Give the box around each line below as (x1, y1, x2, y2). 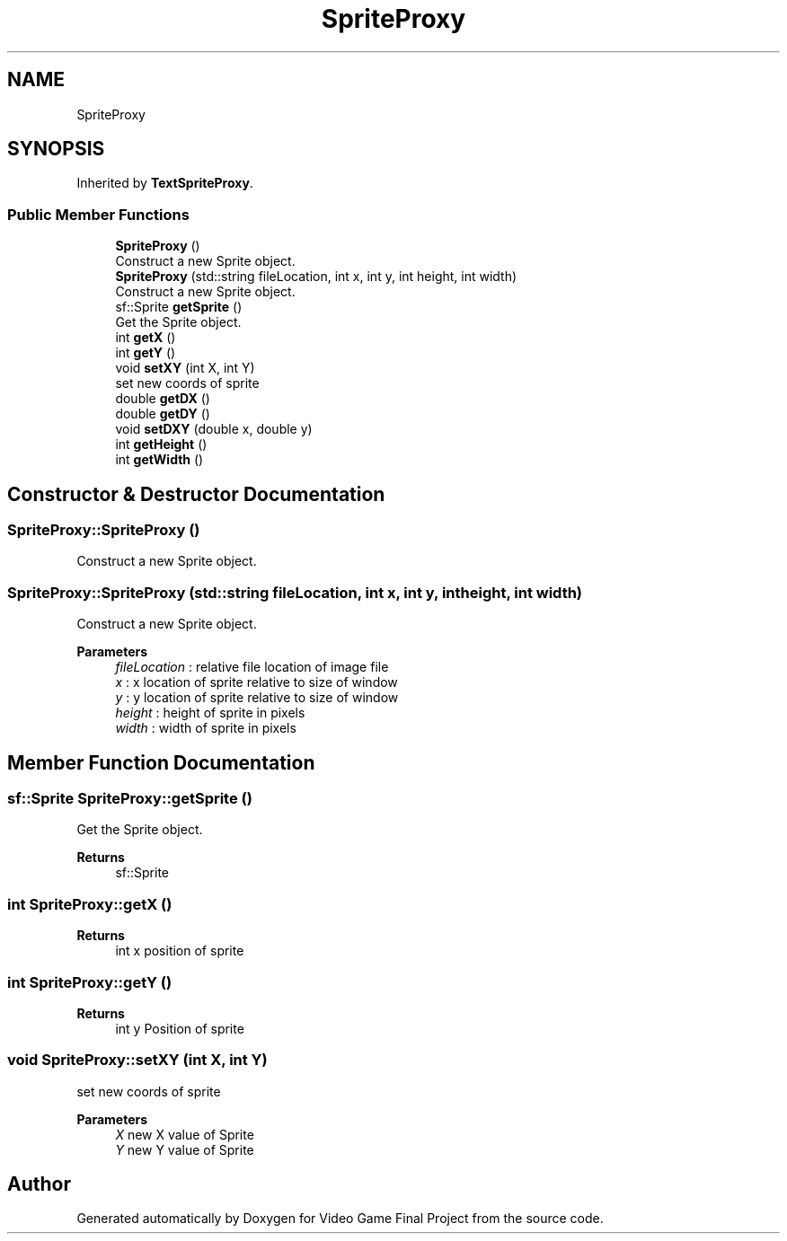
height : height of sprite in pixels (115, 705, 305, 721)
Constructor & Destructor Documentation (7, 482, 385, 506)
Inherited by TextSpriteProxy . (76, 175, 253, 191)
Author (7, 1173, 71, 1196)
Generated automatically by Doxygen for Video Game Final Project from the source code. (76, 1210, 604, 1227)
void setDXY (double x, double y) (115, 421, 313, 437)
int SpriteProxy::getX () (7, 894, 172, 913)
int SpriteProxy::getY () (7, 973, 172, 991)
